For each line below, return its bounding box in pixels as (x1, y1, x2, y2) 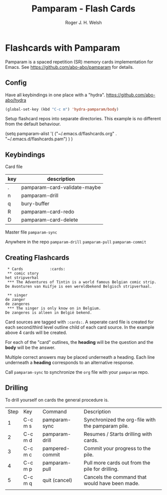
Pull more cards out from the (83, 459, 151, 466)
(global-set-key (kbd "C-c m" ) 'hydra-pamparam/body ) (5, 107, 119, 112)
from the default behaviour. (5, 121, 61, 127)
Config (5, 78, 27, 87)
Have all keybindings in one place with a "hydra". (5, 92, 105, 98)
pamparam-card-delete (21, 217, 79, 224)
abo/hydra (5, 97, 26, 103)
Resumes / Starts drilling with (83, 430, 152, 437)
